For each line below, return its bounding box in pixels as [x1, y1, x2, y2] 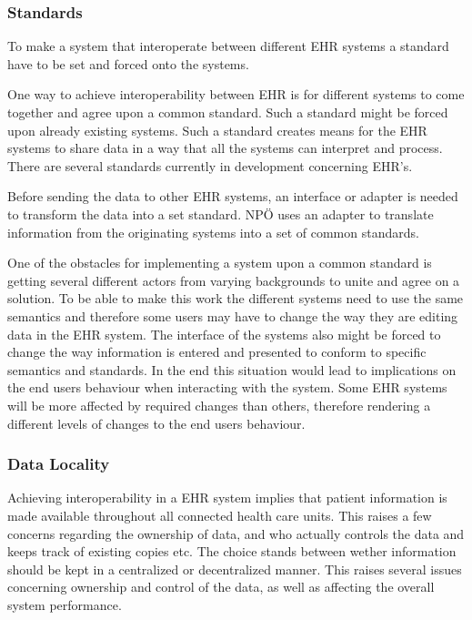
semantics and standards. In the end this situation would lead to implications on [7, 360, 457, 379]
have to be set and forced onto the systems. [7, 54, 249, 73]
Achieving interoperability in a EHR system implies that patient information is [7, 488, 447, 507]
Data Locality [7, 452, 110, 475]
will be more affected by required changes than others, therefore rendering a [7, 395, 431, 414]
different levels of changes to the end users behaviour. [7, 413, 306, 432]
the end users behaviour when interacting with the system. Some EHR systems [7, 378, 447, 397]
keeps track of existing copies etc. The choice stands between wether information [7, 542, 457, 561]
